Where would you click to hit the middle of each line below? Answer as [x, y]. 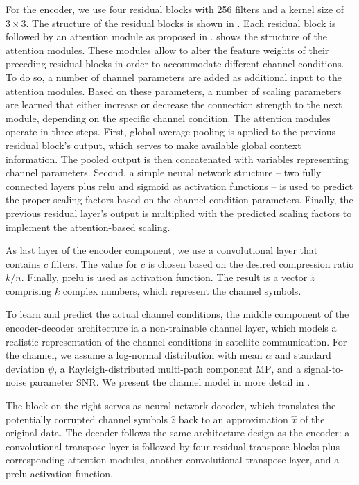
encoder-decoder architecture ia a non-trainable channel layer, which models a [171, 328]
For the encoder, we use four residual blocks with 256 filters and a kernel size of [175, 9]
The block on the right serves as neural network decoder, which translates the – [175, 406]
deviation [25, 368]
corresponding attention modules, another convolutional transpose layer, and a [173, 460]
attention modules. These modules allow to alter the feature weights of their [167, 50]
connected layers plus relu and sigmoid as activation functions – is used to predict [179, 186]
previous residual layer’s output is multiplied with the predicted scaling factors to [179, 213]
